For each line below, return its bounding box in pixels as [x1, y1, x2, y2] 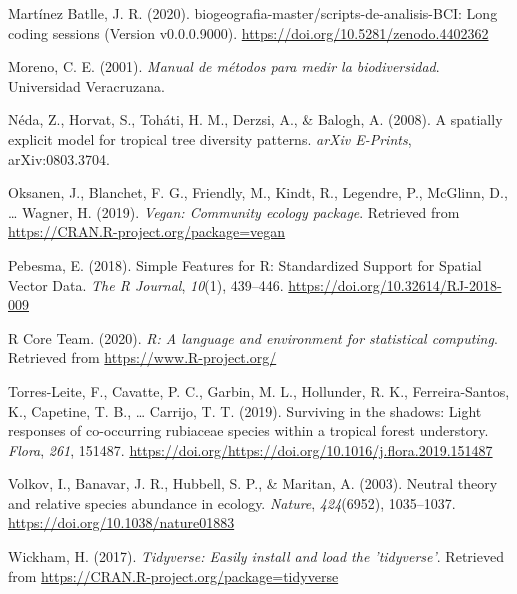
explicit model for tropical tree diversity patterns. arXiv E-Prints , [8, 128, 412, 149]
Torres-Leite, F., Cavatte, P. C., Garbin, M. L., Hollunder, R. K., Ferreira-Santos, [8, 380, 510, 401]
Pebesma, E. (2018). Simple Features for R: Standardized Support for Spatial [8, 254, 482, 275]
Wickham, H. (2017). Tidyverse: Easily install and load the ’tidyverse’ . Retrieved [8, 546, 504, 567]
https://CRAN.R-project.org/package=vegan [8, 221, 286, 242]
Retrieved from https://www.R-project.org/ [8, 347, 277, 368]
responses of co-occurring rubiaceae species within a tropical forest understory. [8, 420, 489, 441]
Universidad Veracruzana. [8, 75, 165, 96]
